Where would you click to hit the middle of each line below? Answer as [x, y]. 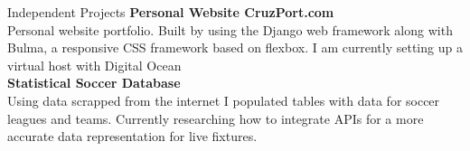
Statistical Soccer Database [94, 83]
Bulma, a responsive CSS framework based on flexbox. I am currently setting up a [235, 47]
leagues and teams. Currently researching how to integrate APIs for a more [216, 118]
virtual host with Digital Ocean [94, 65]
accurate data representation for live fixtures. [132, 136]
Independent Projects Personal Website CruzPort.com [171, 12]
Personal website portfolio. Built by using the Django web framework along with [230, 29]
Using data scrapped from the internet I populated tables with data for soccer [224, 100]
